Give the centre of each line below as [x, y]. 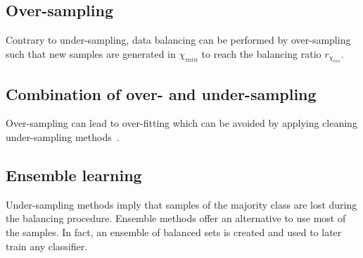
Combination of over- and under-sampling [161, 93]
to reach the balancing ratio [261, 53]
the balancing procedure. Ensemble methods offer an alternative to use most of [176, 218]
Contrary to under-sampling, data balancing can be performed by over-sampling [178, 40]
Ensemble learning [74, 174]
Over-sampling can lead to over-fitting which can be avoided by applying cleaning [181, 123]
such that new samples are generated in [91, 53]
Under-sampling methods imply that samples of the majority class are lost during [181, 204]
